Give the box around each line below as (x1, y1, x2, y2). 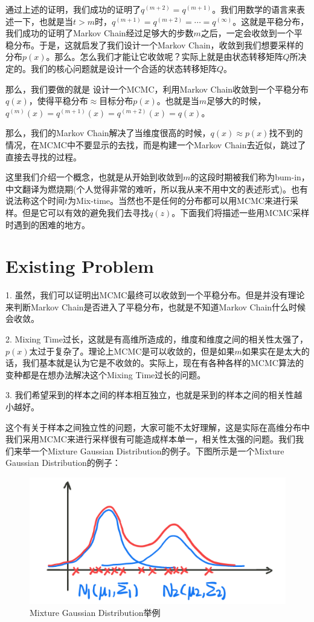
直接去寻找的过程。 (5, 150, 82, 163)
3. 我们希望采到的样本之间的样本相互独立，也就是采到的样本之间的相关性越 (5, 388, 303, 401)
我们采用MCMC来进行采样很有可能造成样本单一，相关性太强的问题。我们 (5, 433, 295, 445)
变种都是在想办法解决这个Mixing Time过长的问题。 (5, 368, 206, 381)
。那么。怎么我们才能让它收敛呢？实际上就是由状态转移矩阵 (46, 50, 283, 63)
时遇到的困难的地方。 (5, 218, 90, 231)
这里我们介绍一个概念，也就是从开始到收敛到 (5, 171, 183, 183)
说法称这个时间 (5, 194, 65, 207)
